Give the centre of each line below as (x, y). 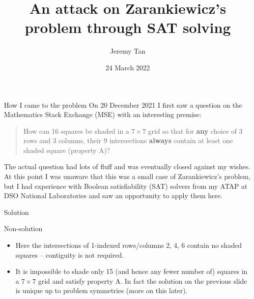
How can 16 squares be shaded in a (76, 131)
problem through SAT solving (128, 27)
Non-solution (23, 228)
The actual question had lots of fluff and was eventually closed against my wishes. (127, 166)
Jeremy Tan (128, 51)
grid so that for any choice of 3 (195, 131)
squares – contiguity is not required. (70, 254)
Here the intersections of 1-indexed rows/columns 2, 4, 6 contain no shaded (128, 245)
